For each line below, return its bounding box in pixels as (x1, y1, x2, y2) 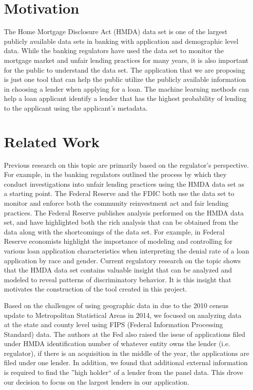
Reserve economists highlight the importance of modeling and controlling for (4, 236, 233, 246)
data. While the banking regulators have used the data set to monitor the (4, 45, 224, 56)
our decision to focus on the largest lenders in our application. (4, 376, 190, 387)
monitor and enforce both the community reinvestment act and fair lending (4, 197, 229, 208)
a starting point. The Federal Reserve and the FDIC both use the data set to (4, 188, 234, 198)
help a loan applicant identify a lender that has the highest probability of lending (4, 93, 247, 103)
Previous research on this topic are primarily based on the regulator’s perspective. (4, 159, 249, 170)
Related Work (4, 131, 100, 151)
